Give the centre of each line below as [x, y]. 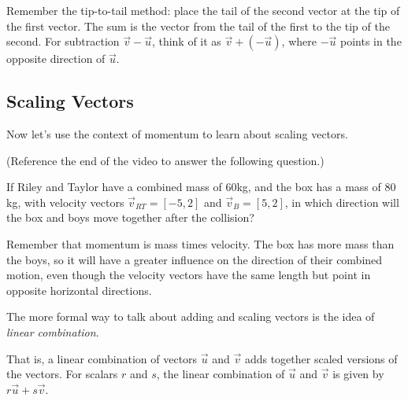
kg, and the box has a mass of [309, 187]
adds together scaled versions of [321, 358]
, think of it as [186, 41]
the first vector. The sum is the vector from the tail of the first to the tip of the [198, 26]
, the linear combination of [221, 374]
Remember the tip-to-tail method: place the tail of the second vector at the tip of [203, 10]
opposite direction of [56, 59]
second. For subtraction [63, 41]
